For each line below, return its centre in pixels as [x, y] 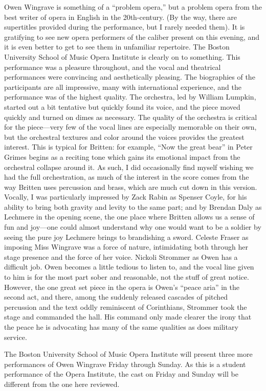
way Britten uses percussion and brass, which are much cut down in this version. [131, 187]
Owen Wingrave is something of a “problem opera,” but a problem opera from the [133, 7]
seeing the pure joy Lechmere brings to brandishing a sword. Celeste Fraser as [126, 237]
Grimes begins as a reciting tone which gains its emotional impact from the [122, 156]
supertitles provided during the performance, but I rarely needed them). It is [125, 27]
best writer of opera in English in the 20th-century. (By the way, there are [121, 17]
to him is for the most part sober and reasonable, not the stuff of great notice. [127, 277]
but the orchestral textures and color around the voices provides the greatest [124, 137]
